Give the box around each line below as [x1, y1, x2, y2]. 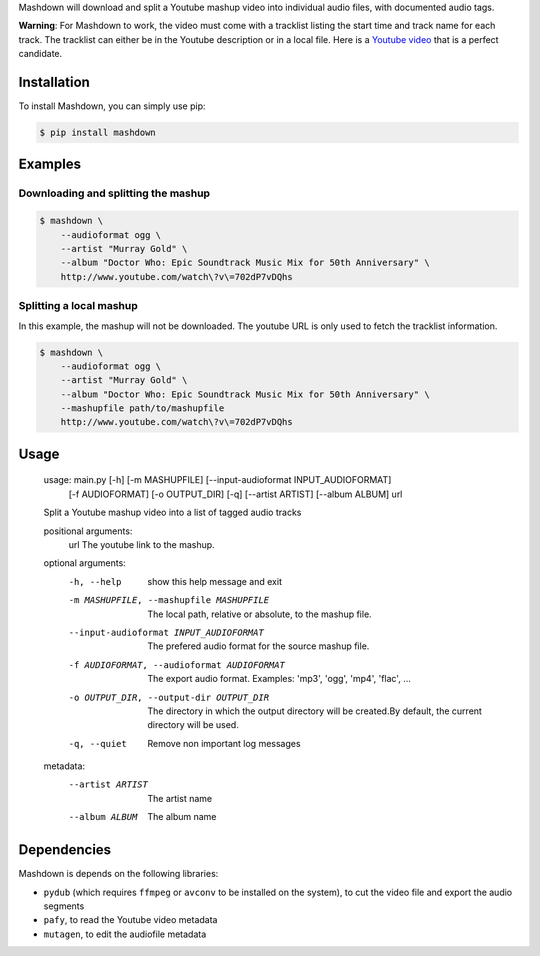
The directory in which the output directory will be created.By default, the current [147, 705, 482, 717]
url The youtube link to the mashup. [68, 539, 215, 551]
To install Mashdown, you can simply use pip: [18, 100, 206, 112]
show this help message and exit [147, 575, 282, 587]
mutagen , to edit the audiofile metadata [43, 928, 207, 940]
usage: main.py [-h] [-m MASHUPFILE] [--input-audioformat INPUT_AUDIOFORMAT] [43, 474, 392, 486]
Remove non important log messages [147, 737, 301, 749]
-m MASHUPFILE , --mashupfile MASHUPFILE [68, 595, 270, 606]
